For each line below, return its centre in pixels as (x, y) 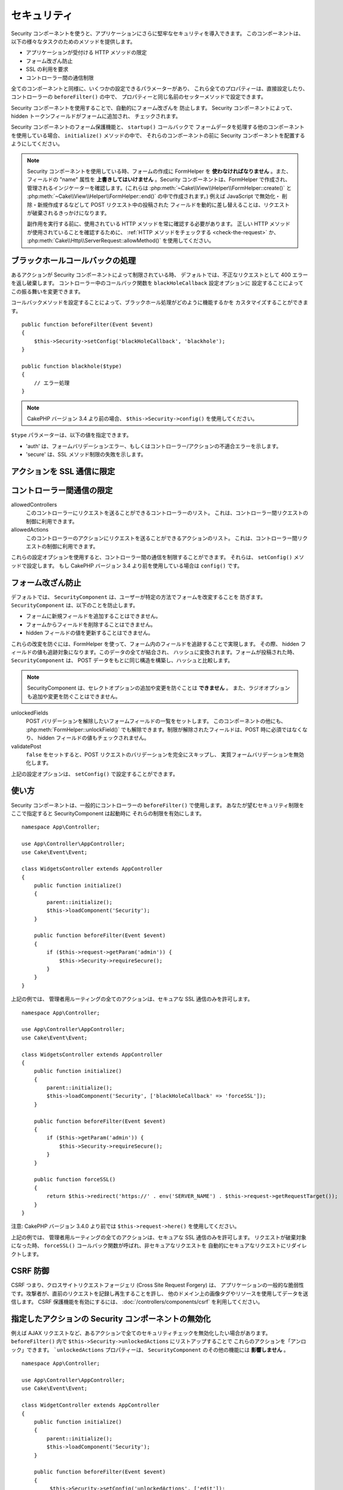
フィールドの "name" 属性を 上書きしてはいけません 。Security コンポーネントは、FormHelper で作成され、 (159, 179)
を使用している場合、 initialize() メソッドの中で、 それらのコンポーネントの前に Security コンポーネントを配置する (158, 135)
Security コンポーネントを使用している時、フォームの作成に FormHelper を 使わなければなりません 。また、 (159, 171)
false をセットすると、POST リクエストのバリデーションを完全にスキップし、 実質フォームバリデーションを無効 (165, 755)
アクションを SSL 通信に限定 (63, 471)
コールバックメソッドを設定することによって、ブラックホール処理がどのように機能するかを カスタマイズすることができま (160, 302)
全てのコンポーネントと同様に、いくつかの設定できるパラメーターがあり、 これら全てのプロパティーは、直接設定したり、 (160, 88)
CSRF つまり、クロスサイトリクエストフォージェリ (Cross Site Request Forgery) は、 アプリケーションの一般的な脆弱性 (158, 1285)
